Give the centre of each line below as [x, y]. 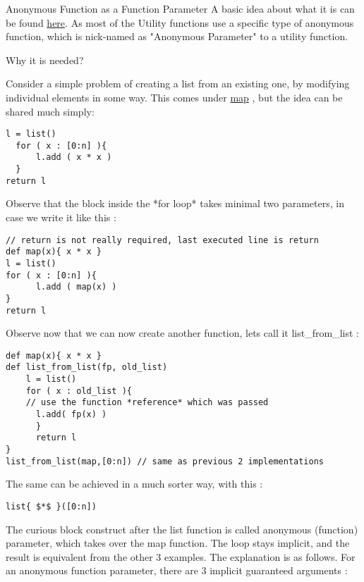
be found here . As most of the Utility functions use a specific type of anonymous [180, 22]
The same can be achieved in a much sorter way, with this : [134, 484]
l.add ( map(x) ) [76, 287]
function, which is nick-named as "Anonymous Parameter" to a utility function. [177, 36]
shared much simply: [50, 111]
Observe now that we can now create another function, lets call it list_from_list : [182, 333]
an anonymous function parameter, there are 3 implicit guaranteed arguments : [177, 570]
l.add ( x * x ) [74, 157]
